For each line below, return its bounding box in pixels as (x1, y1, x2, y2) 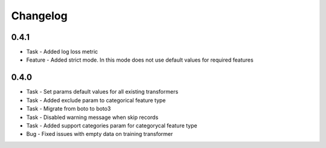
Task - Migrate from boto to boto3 (26, 105, 111, 112)
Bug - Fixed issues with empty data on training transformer (26, 130, 173, 138)
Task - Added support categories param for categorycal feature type (26, 121, 197, 129)
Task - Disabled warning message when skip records (26, 114, 159, 121)
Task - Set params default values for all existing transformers (26, 88, 179, 95)
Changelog (11, 9, 68, 22)
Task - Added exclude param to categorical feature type (26, 97, 166, 104)
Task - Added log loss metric (26, 48, 98, 56)
